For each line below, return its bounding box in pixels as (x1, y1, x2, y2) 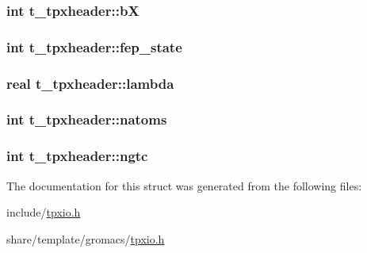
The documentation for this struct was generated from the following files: (6, 177, 362, 194)
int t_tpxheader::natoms (6, 109, 167, 129)
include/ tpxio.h (6, 204, 81, 220)
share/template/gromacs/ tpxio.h (6, 230, 165, 247)
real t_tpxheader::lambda (6, 73, 174, 93)
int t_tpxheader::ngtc (6, 146, 148, 166)
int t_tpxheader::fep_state (6, 36, 182, 56)
